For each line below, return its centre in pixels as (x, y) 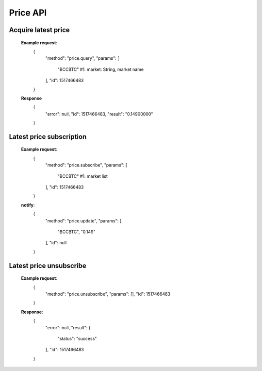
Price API (28, 13)
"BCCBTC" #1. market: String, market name (101, 69)
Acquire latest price (39, 30)
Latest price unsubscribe (48, 265)
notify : (28, 205)
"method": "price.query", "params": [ (82, 58)
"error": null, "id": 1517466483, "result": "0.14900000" (99, 114)
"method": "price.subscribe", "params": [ (86, 165)
